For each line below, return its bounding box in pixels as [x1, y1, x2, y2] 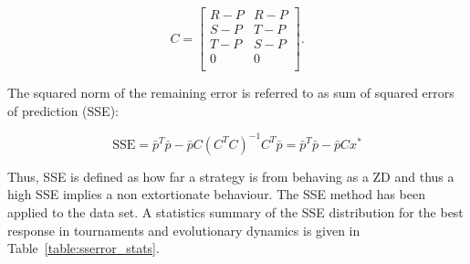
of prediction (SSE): [7, 100, 119, 120]
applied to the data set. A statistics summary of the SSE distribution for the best [7, 203, 464, 222]
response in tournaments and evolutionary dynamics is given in [7, 220, 360, 239]
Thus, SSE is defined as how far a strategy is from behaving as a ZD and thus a [7, 166, 454, 185]
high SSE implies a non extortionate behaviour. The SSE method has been [7, 185, 426, 204]
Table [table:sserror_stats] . [7, 238, 160, 258]
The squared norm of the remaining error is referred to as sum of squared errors [7, 83, 454, 102]
